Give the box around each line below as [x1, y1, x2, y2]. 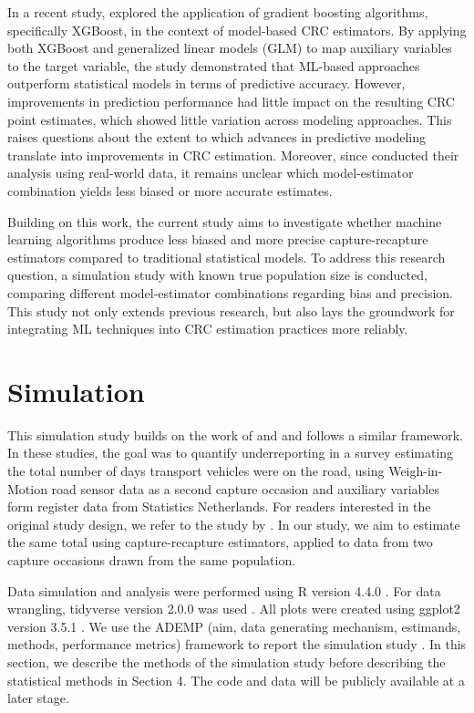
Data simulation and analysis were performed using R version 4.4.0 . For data [7, 581, 441, 600]
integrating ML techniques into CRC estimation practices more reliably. [7, 319, 408, 338]
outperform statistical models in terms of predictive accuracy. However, [7, 74, 406, 93]
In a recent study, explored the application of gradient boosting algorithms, [7, 3, 428, 21]
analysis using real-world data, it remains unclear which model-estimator [7, 163, 414, 182]
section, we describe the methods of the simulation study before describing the [7, 652, 446, 671]
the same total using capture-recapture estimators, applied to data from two [7, 532, 433, 552]
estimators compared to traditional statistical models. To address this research [7, 247, 446, 266]
